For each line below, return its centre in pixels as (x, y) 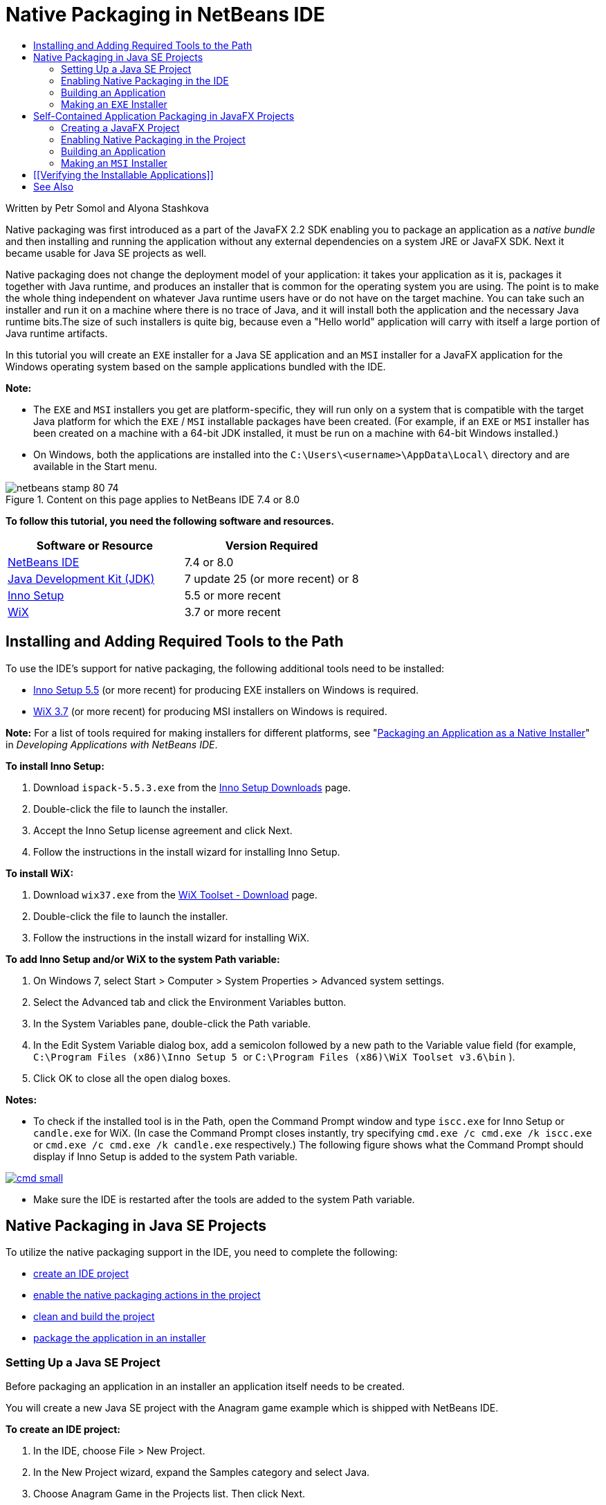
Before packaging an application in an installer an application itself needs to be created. (205, 1387)
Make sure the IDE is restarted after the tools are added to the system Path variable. (224, 1199)
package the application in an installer (120, 1338)
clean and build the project (94, 1317)
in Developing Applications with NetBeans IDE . (112, 744)
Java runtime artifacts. (57, 333)
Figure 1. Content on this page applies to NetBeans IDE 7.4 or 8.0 (153, 499)
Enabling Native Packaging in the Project (153, 139)
